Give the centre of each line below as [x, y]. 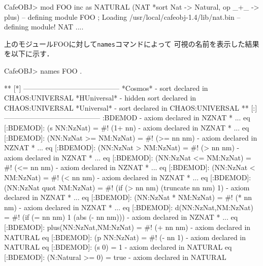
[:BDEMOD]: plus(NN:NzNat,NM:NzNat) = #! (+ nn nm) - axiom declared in [127, 227]
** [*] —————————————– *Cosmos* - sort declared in [106, 88]
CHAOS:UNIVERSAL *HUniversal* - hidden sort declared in [100, 98]
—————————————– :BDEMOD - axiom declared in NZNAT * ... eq [127, 118]
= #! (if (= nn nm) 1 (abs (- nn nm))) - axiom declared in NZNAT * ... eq [121, 217]
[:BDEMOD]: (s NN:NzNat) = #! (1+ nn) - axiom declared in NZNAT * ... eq [127, 127]
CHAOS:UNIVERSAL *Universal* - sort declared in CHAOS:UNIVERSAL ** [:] [131, 107]
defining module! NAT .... [44, 27]
